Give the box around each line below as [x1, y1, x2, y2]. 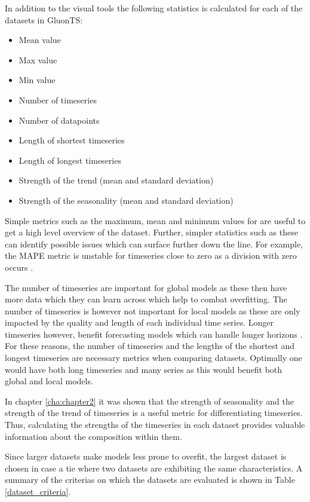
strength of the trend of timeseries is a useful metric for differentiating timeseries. [5, 406, 303, 419]
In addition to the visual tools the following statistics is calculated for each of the [5, 2, 303, 14]
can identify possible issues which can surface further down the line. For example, [5, 237, 303, 250]
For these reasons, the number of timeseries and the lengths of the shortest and [5, 339, 295, 352]
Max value [19, 53, 57, 66]
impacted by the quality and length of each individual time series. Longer [5, 316, 274, 329]
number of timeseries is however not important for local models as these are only [5, 304, 300, 317]
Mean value [19, 33, 61, 46]
